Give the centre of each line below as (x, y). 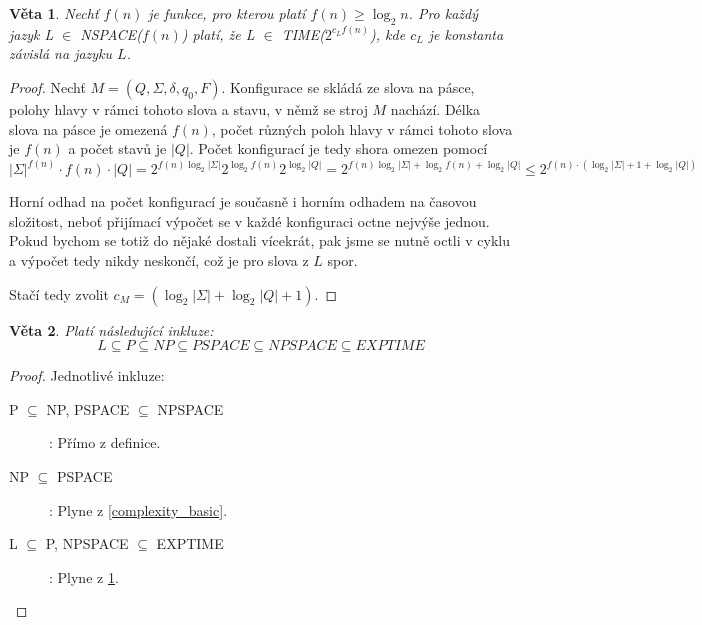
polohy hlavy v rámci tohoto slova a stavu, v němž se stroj (188, 108)
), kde (388, 33)
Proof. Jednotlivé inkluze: (87, 375)
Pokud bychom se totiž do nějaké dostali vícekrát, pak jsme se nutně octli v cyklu (260, 240)
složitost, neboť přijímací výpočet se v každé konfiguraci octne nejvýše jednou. (249, 220)
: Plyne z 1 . (84, 576)
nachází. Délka (435, 108)
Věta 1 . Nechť (54, 13)
